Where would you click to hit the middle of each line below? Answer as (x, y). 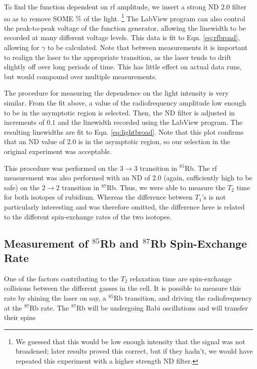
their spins (20, 317)
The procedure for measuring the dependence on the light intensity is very (116, 93)
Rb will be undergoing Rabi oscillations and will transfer (162, 307)
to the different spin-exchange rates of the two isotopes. (88, 216)
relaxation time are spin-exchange (181, 278)
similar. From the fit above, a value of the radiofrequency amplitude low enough (125, 103)
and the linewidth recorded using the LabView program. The (150, 122)
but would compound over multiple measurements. (81, 76)
